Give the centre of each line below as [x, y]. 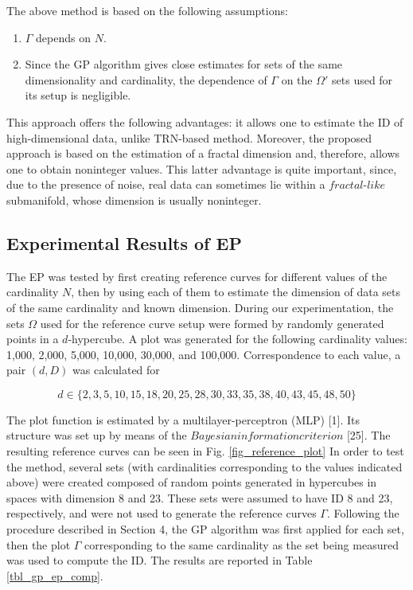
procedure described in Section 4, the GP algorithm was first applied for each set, [205, 529]
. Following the [363, 513]
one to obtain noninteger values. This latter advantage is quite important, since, [202, 168]
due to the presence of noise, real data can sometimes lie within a [166, 184]
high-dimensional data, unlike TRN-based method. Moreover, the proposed [189, 137]
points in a [33, 339]
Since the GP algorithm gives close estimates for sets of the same [184, 64]
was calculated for [116, 370]
